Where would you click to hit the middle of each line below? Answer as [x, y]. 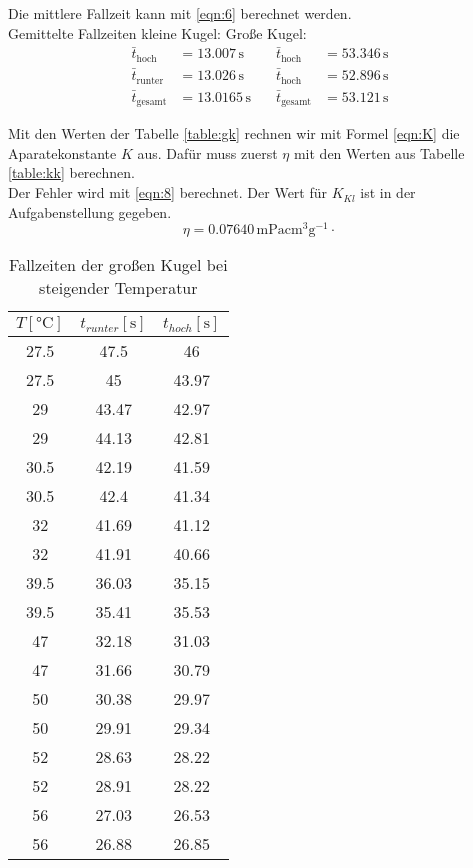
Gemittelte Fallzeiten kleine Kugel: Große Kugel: [157, 32]
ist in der [388, 192]
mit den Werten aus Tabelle [379, 152]
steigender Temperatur [118, 288]
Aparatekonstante [62, 152]
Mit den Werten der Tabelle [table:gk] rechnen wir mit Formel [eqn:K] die [234, 133]
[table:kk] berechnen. [71, 172]
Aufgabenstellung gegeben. [90, 211]
